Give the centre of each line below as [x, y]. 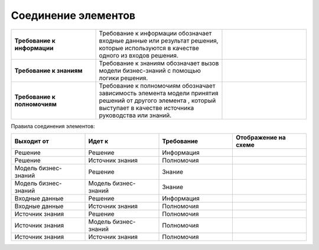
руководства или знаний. [135, 115]
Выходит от [32, 141]
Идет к [98, 141]
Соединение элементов [73, 15]
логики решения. [123, 78]
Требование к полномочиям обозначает [157, 86]
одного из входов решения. [139, 55]
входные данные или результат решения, [159, 40]
